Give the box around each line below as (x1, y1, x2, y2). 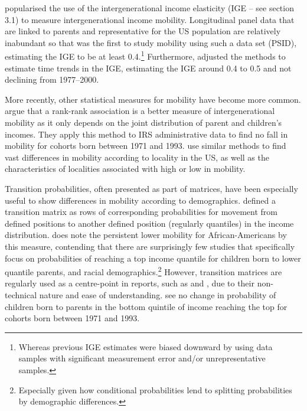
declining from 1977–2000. (5, 73, 99, 86)
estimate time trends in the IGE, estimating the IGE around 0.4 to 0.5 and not (5, 61, 292, 74)
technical (5, 288, 37, 301)
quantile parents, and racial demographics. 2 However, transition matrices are (5, 264, 282, 278)
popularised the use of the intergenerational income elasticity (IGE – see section (5, 2, 294, 14)
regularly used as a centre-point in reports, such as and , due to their (5, 277, 254, 289)
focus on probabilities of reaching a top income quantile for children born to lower (5, 252, 301, 264)
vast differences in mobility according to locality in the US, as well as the (5, 151, 269, 163)
